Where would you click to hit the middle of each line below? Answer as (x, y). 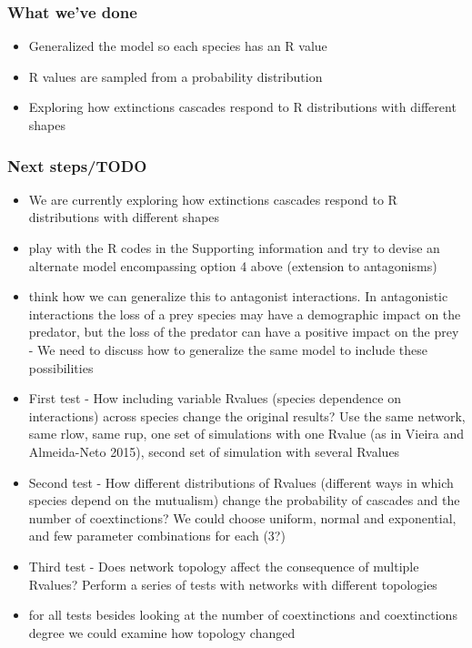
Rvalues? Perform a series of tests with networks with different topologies (233, 584)
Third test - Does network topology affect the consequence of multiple (224, 566)
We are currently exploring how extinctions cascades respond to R (213, 199)
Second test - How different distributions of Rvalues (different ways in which (241, 482)
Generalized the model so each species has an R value (178, 46)
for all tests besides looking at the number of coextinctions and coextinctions (243, 615)
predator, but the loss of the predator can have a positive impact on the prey (244, 332)
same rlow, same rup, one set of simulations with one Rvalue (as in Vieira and (246, 434)
